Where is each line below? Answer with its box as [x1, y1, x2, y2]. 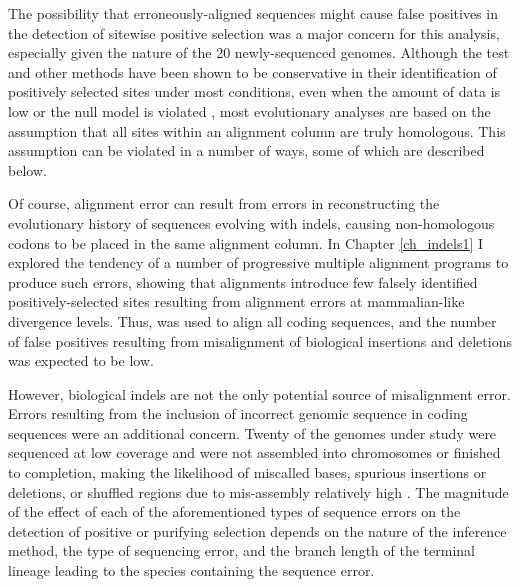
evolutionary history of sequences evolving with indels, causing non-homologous [8, 212, 495, 233]
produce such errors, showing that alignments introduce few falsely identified [8, 271, 478, 292]
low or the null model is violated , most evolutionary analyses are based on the [8, 100, 491, 121]
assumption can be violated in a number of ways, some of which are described [8, 140, 485, 161]
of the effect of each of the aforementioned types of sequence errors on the [8, 501, 461, 522]
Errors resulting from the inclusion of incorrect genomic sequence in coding [8, 403, 468, 424]
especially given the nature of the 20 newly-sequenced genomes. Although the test [8, 42, 510, 63]
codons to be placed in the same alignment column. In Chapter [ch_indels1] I [8, 232, 484, 253]
